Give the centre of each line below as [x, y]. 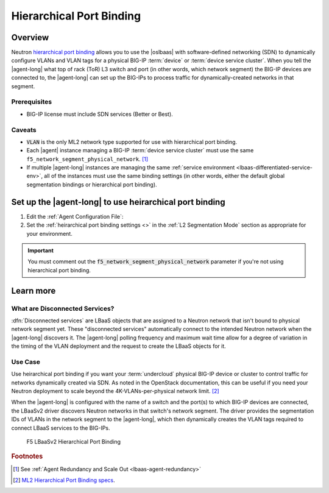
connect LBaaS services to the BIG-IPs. [61, 428]
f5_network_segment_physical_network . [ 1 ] [87, 159]
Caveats [24, 130]
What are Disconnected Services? [63, 308]
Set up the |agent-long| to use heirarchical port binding [118, 202]
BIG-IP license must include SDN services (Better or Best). [100, 114]
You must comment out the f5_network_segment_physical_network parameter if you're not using [156, 261]
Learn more [34, 290]
